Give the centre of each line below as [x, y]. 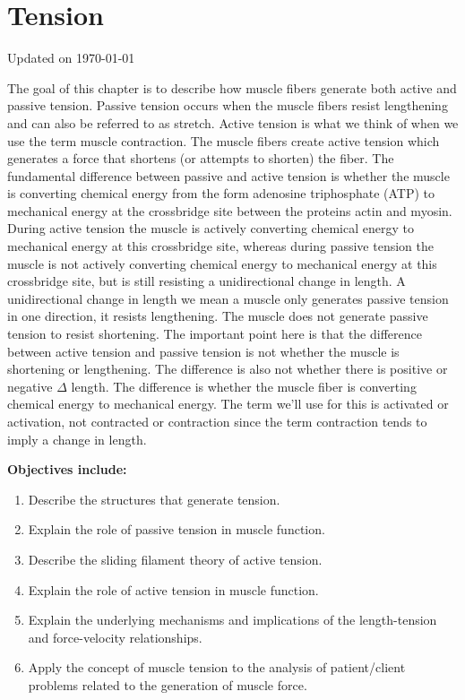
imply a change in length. [77, 439]
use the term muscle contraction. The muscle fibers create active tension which [224, 140]
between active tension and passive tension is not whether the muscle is [203, 351]
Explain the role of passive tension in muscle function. [177, 529]
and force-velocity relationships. [115, 637]
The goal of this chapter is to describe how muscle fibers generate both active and [232, 87]
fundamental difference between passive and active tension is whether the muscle [228, 175]
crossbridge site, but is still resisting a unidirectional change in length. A [207, 281]
